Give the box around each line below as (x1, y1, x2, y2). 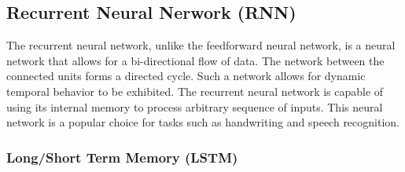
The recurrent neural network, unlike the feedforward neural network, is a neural (6, 37, 396, 53)
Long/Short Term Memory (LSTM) (6, 147, 238, 167)
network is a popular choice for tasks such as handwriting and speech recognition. (6, 114, 399, 130)
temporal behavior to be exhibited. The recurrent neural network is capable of (6, 82, 384, 99)
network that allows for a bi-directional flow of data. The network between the (6, 52, 385, 68)
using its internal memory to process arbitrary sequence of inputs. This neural (6, 98, 383, 115)
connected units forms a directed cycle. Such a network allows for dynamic (6, 68, 366, 84)
